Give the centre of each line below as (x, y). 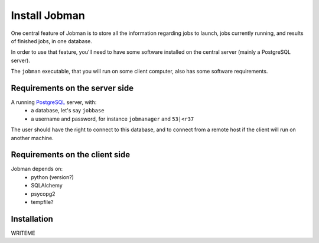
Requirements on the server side (72, 88)
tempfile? (42, 202)
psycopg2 (43, 194)
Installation (32, 219)
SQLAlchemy (47, 186)
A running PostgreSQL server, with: (54, 102)
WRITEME (23, 233)
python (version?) (52, 177)
